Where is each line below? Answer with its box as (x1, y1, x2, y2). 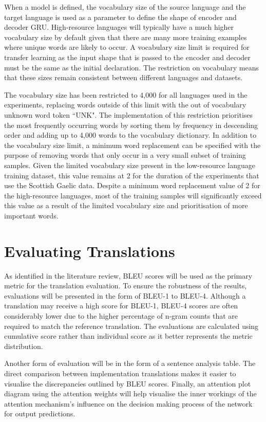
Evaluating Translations (4, 240, 175, 261)
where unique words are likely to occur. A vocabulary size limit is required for (4, 42, 250, 52)
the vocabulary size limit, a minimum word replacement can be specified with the (4, 139, 261, 150)
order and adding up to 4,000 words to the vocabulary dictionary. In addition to (4, 130, 257, 140)
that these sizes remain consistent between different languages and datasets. (4, 72, 243, 83)
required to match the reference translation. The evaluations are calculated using (4, 320, 259, 331)
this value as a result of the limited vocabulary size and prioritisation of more (4, 200, 248, 211)
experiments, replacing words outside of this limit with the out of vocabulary (4, 99, 246, 110)
